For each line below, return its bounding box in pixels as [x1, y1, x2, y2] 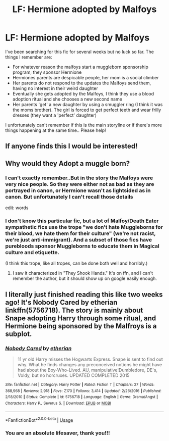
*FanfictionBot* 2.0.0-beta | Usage [5, 416, 73, 423]
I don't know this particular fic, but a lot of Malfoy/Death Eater [5, 217, 159, 224]
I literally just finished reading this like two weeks [5, 290, 163, 299]
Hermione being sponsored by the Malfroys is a [5, 322, 157, 330]
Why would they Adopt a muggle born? [5, 159, 130, 168]
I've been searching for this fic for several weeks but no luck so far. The [5, 48, 154, 55]
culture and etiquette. [5, 249, 59, 256]
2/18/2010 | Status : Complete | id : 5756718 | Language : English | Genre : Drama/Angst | [5, 395, 158, 400]
